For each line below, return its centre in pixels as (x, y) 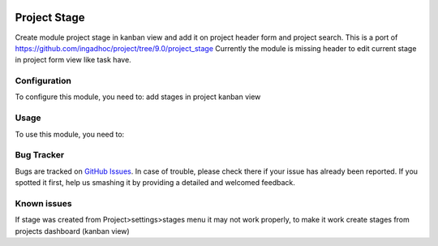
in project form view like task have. (73, 60)
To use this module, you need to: (70, 134)
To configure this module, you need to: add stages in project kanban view (138, 97)
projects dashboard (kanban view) (72, 231)
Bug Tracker (40, 155)
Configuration (43, 81)
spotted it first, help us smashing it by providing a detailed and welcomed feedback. (155, 183)
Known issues (43, 203)
